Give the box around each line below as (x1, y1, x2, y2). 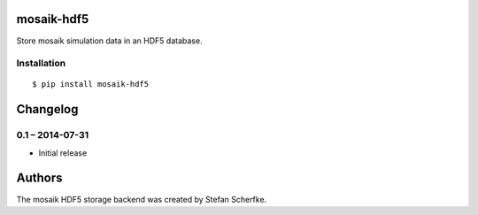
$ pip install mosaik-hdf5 (32, 80, 150, 89)
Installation (16, 58, 66, 70)
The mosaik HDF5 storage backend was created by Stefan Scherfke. (16, 194, 267, 204)
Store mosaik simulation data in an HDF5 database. (16, 35, 203, 46)
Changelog (16, 102, 79, 117)
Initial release (38, 147, 88, 158)
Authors (16, 171, 63, 186)
